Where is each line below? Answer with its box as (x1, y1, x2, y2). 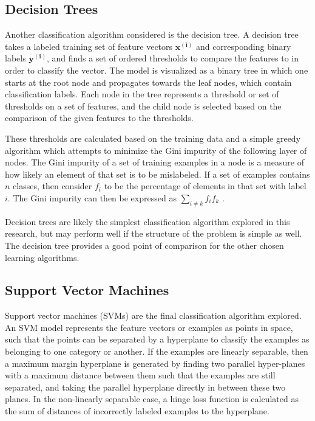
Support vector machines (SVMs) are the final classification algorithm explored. (5, 309, 302, 322)
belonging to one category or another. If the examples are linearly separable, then (5, 345, 308, 358)
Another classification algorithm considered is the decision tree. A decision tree (5, 28, 299, 41)
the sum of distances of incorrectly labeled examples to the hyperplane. (5, 405, 269, 417)
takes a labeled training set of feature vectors (5, 40, 173, 52)
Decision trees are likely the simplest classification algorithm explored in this (5, 215, 290, 228)
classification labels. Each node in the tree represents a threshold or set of (5, 88, 279, 100)
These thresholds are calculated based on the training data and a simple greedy (5, 131, 301, 144)
